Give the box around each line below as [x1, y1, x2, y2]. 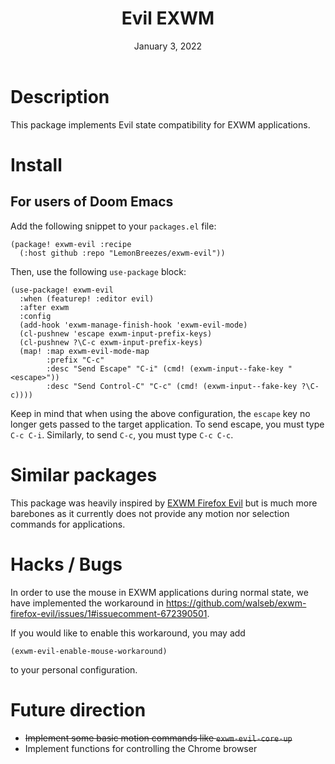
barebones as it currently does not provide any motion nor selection [10, 507, 290, 519]
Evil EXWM [121, 7, 215, 30]
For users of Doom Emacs [10, 193, 174, 211]
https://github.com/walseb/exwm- [165, 597, 307, 609]
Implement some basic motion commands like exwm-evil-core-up [24, 732, 293, 744]
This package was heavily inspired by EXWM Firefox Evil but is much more [10, 497, 318, 509]
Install [10, 153, 63, 176]
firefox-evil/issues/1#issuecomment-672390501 [10, 607, 208, 619]
